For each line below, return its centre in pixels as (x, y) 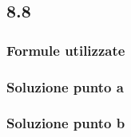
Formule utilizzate (66, 50)
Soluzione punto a (65, 86)
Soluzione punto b (66, 123)
